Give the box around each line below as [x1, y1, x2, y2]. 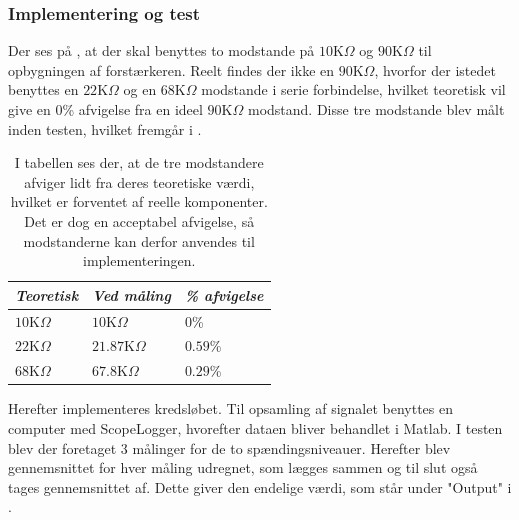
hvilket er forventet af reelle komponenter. [10, 191, 268, 212]
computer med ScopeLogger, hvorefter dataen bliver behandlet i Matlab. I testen [8, 417, 503, 438]
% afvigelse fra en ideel [62, 99, 203, 119]
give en [8, 99, 51, 119]
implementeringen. [83, 250, 196, 271]
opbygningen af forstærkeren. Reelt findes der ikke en [8, 59, 335, 80]
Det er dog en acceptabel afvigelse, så [24, 210, 255, 231]
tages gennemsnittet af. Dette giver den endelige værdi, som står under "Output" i [8, 476, 512, 497]
